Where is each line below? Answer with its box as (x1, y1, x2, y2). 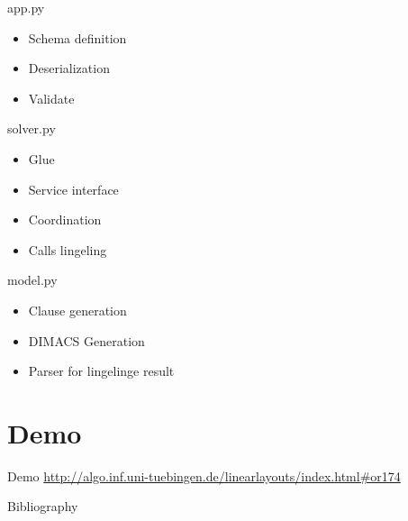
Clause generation (28, 300, 127, 319)
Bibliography (7, 497, 78, 516)
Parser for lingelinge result (28, 361, 175, 380)
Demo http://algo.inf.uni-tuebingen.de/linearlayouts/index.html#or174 (7, 466, 401, 485)
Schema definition (28, 28, 127, 47)
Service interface (28, 179, 119, 198)
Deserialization (28, 59, 110, 78)
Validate (28, 88, 75, 107)
